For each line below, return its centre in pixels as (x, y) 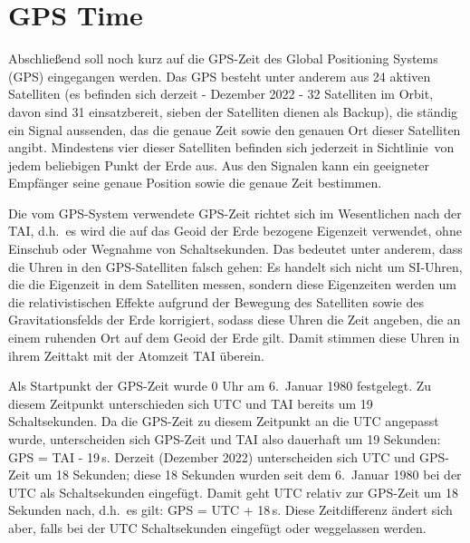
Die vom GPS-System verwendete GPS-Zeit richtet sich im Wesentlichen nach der (235, 213)
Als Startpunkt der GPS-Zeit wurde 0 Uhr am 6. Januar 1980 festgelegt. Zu (220, 386)
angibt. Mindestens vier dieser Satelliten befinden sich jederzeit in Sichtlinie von (231, 147)
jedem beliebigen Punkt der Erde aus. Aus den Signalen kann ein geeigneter (219, 165)
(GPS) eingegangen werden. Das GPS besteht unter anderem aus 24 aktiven (220, 76)
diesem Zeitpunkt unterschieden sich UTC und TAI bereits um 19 (191, 403)
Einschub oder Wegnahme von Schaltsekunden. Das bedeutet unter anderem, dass (235, 249)
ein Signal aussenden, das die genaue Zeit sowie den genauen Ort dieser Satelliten (235, 129)
